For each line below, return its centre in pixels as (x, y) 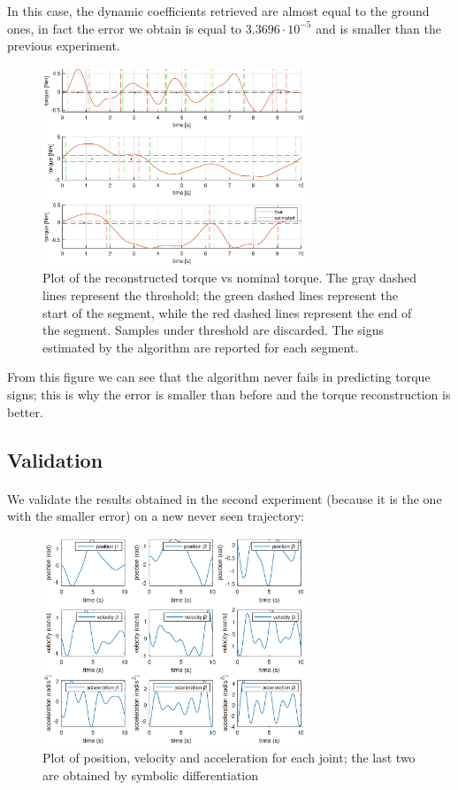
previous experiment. (64, 46)
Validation (55, 459)
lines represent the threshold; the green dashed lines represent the (221, 295)
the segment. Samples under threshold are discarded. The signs (213, 330)
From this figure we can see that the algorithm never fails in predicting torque (219, 377)
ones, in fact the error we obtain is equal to (125, 28)
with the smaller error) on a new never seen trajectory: (156, 516)
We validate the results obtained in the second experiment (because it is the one (225, 498)
